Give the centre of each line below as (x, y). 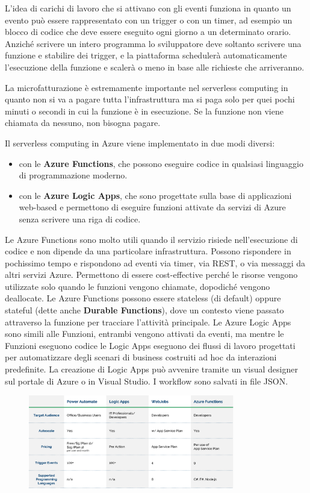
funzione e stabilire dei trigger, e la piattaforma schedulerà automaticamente (146, 55)
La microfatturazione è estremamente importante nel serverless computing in (147, 87)
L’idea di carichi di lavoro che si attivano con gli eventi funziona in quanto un (148, 8)
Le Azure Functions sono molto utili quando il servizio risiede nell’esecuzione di (151, 239)
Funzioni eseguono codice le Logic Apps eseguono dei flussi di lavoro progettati (150, 345)
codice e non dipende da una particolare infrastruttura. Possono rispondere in (148, 251)
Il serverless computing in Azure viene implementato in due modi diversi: (140, 143)
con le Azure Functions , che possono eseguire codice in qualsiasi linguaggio (161, 163)
